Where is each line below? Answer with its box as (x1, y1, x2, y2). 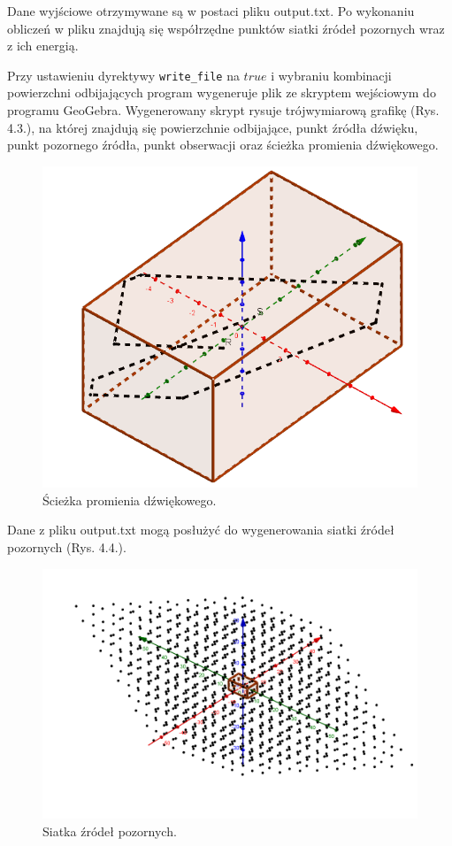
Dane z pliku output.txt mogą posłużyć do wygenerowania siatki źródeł (7, 520, 395, 539)
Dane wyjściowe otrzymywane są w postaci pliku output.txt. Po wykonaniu (7, 2, 415, 19)
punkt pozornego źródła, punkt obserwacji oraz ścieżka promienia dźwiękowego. (7, 135, 439, 154)
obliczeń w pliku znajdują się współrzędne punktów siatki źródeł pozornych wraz (7, 19, 445, 37)
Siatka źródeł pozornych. (42, 821, 177, 840)
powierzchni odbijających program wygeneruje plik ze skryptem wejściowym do (7, 83, 436, 102)
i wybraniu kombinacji (271, 65, 392, 84)
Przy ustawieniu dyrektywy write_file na (7, 65, 240, 84)
